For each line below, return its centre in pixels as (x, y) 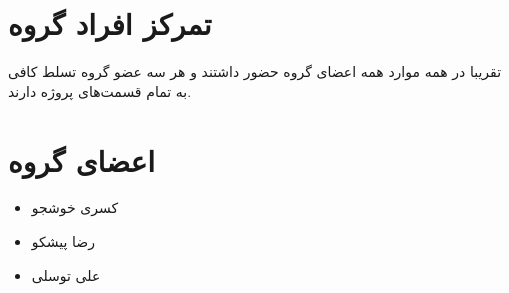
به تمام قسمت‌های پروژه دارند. (100, 90)
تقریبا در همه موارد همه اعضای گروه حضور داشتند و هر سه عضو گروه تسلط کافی (255, 71)
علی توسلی (66, 274)
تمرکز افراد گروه (110, 23)
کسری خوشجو (75, 207)
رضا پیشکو (63, 241)
